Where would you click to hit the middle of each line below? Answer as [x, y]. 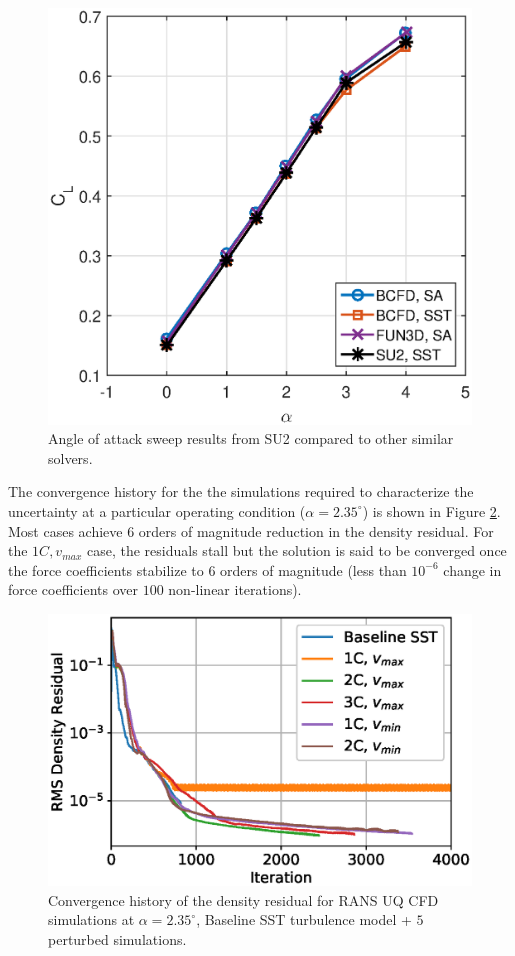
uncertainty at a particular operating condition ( [157, 510]
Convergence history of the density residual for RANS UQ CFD [243, 899]
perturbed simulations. [117, 938]
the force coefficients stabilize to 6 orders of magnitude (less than [207, 569]
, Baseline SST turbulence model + [304, 919]
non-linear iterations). [235, 589]
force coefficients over [73, 589]
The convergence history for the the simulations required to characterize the [241, 491]
